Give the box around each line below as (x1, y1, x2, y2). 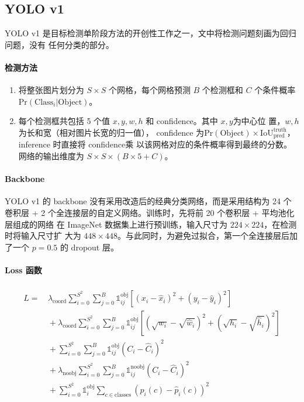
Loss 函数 (5, 263, 42, 276)
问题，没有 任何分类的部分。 (5, 38, 114, 50)
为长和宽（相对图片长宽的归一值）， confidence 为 (18, 126, 205, 138)
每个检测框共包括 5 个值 (18, 115, 110, 127)
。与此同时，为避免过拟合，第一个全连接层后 (117, 229, 289, 242)
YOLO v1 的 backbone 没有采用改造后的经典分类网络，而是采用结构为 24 (5, 195, 281, 207)
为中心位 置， (233, 115, 285, 127)
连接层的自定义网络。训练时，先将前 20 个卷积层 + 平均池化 (64, 207, 295, 218)
